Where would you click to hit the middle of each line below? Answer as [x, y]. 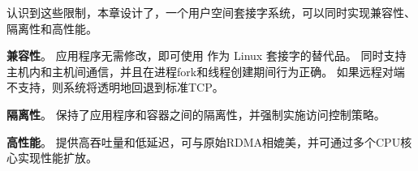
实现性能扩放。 [57, 158]
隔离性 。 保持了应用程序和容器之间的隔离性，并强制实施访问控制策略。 [196, 114]
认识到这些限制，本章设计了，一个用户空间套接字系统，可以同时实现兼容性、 [211, 12]
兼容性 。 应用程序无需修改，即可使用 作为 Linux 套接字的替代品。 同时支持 [207, 56]
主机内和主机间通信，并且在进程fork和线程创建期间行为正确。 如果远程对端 [206, 71]
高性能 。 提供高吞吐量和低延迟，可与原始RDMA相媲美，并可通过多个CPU [204, 141]
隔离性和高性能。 [52, 28]
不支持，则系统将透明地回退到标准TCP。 [115, 87]
